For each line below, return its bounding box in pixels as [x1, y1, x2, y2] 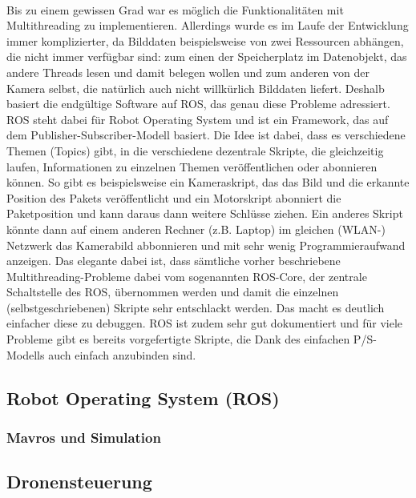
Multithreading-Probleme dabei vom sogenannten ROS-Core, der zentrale [6, 267, 367, 284]
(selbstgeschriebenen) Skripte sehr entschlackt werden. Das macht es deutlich [6, 299, 385, 315]
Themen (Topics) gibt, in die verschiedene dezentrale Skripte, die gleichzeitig [6, 142, 384, 159]
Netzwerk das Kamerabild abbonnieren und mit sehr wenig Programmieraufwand [6, 236, 406, 253]
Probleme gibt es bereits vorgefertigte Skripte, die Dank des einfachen [6, 331, 350, 347]
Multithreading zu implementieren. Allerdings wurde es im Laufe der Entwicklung [6, 17, 409, 34]
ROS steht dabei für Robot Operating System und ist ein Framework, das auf [6, 110, 389, 127]
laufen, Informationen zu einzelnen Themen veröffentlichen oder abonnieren [6, 158, 378, 175]
